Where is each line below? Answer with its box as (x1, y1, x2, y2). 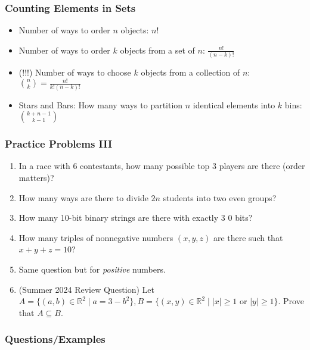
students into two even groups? (163, 191, 277, 204)
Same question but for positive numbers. (18, 262, 166, 275)
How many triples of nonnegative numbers (18, 231, 173, 243)
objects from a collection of (141, 66, 240, 79)
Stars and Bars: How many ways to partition (18, 98, 183, 111)
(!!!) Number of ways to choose (18, 66, 131, 79)
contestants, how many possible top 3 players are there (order (80, 160, 305, 172)
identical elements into (193, 98, 275, 111)
